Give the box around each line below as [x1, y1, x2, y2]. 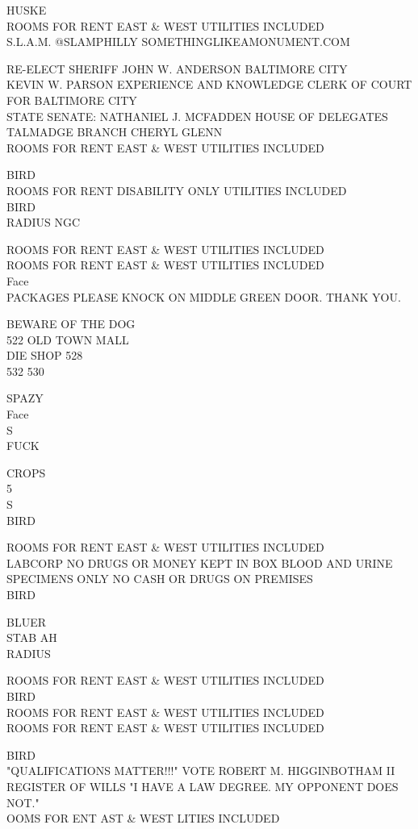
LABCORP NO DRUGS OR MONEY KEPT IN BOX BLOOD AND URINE [6, 554, 393, 571]
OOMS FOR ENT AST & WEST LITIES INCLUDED [6, 810, 280, 827]
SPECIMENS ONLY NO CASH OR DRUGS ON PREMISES [6, 570, 313, 587]
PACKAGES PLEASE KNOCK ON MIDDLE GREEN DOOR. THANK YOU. [6, 288, 401, 305]
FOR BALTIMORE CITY [6, 91, 137, 108]
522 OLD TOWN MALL [6, 331, 129, 348]
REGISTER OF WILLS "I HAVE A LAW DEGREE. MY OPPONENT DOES [6, 777, 399, 794]
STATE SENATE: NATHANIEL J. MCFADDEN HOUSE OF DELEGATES [6, 107, 388, 124]
